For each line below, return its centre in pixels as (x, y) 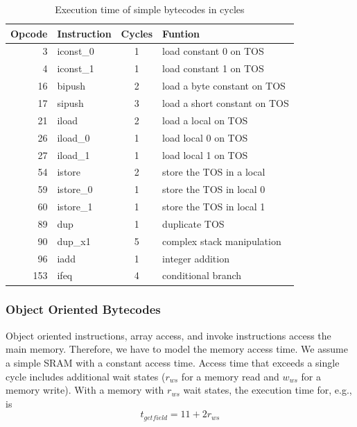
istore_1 (75, 207)
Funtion (181, 33)
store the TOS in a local (214, 172)
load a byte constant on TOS (224, 86)
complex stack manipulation (222, 241)
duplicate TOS (193, 223)
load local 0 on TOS (205, 137)
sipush (70, 102)
